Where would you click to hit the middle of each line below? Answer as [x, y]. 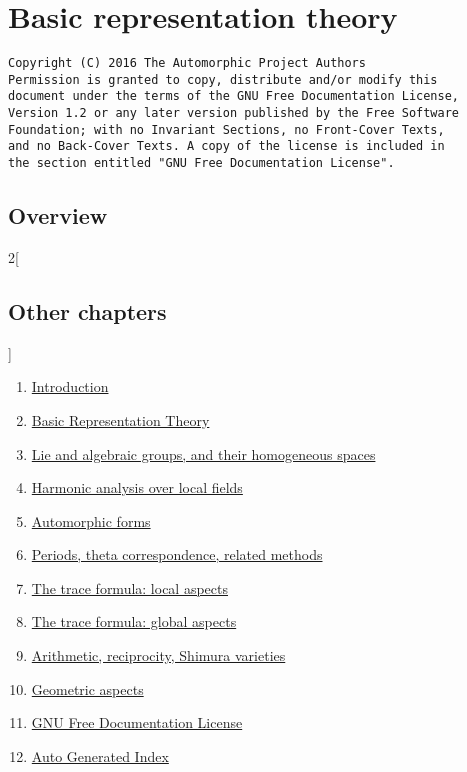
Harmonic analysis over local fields [137, 487]
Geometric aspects [87, 688]
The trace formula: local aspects [130, 587]
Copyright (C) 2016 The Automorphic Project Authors [187, 63]
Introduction [70, 386]
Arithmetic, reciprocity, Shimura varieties [158, 655]
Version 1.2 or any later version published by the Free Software [234, 113]
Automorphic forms [91, 520]
